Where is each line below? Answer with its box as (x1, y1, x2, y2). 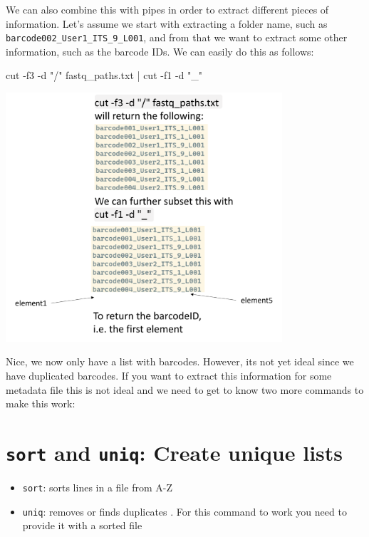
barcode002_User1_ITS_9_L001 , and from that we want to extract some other (6, 30, 348, 45)
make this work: (6, 396, 76, 411)
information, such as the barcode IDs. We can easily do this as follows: (6, 43, 314, 58)
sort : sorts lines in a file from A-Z (22, 479, 172, 494)
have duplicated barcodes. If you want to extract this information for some (6, 367, 332, 382)
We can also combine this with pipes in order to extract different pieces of (6, 2, 329, 16)
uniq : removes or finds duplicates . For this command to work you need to (22, 504, 347, 518)
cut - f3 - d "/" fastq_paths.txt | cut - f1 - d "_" (6, 68, 203, 83)
